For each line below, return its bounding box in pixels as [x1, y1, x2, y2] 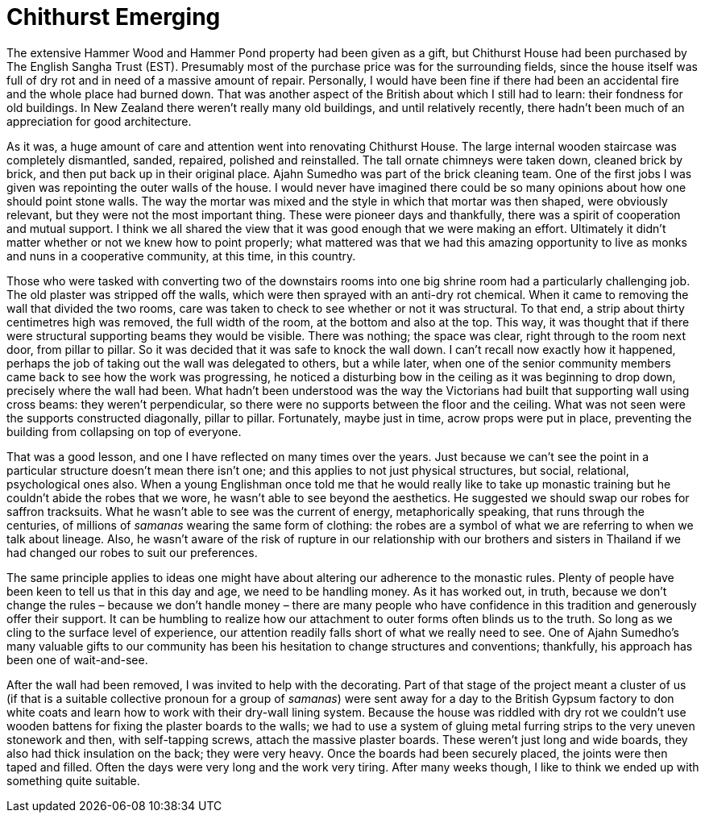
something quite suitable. [6, 773, 140, 788]
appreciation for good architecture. [6, 114, 192, 128]
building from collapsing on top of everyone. [6, 424, 242, 439]
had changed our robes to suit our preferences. [6, 545, 258, 559]
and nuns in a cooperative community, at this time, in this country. [6, 248, 356, 263]
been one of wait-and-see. [6, 652, 148, 667]
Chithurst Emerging [6, 3, 221, 31]
